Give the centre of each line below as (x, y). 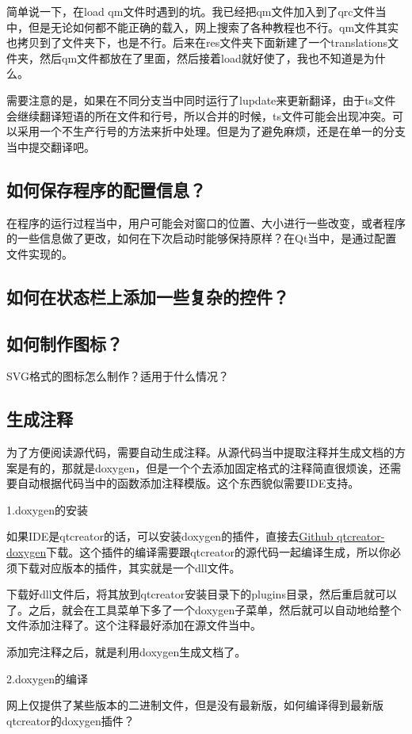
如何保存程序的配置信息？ (106, 189)
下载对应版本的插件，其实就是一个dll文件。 (129, 567)
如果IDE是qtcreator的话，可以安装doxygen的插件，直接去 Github (170, 536)
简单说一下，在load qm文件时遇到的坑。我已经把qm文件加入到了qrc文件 (191, 11)
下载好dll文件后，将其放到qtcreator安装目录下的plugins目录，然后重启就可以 (202, 594)
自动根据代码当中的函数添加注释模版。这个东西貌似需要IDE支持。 (188, 483)
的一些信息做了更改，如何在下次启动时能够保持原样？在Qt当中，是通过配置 (202, 238)
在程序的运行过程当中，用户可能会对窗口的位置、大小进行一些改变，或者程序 (206, 222)
